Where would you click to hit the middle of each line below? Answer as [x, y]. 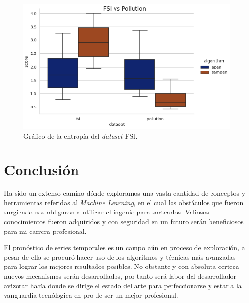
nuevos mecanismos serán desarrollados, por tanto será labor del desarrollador [120, 276]
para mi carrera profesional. [45, 231]
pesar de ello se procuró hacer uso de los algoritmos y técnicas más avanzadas [120, 257]
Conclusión [42, 169]
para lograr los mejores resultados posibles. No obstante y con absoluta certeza [122, 266]
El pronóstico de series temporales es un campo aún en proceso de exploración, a [124, 247]
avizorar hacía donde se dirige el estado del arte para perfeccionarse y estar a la [123, 285]
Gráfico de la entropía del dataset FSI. [81, 136]
